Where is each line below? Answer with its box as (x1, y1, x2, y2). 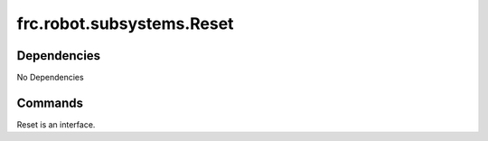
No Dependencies (16, 72, 85, 83)
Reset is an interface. (16, 118, 96, 130)
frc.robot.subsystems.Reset (16, 14, 234, 33)
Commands (16, 95, 84, 110)
